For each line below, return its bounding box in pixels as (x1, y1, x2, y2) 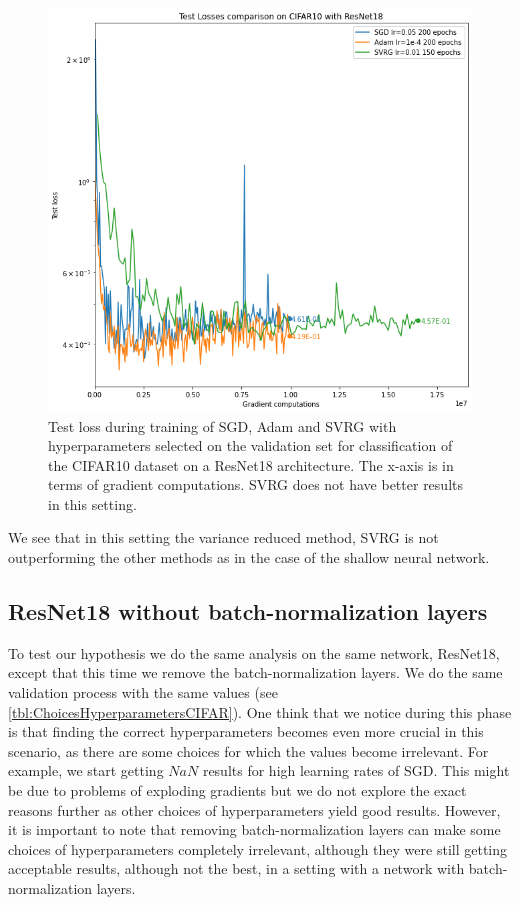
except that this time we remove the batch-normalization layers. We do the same (8, 662, 503, 683)
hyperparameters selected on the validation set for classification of (48, 435, 453, 456)
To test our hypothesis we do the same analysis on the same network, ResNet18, (8, 642, 500, 663)
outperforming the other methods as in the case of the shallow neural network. (8, 547, 490, 568)
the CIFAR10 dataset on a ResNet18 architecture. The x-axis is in (48, 454, 454, 475)
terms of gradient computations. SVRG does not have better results (48, 474, 463, 495)
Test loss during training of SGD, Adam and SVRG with (48, 415, 397, 436)
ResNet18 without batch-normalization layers (8, 596, 488, 627)
